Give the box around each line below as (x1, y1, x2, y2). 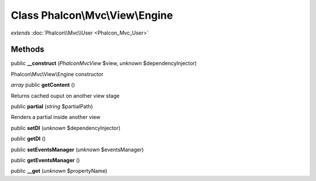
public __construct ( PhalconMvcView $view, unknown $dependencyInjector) (11, 60, 197, 67)
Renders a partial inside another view (11, 114, 101, 121)
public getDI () (11, 135, 46, 142)
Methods (11, 45, 44, 54)
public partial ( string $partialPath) (11, 103, 93, 110)
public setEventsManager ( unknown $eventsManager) (11, 146, 144, 153)
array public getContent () (11, 81, 75, 88)
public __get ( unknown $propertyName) (11, 168, 108, 175)
